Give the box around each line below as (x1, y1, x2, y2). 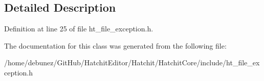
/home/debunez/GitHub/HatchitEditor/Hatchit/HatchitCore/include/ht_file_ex (4, 57, 260, 68)
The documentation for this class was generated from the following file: (4, 40, 227, 51)
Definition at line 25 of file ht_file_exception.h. (4, 23, 153, 34)
